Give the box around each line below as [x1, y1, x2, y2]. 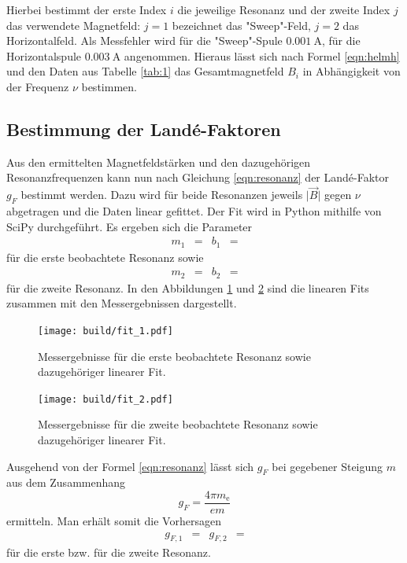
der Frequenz [6, 78, 69, 94]
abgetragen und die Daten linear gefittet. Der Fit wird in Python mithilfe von [6, 202, 382, 219]
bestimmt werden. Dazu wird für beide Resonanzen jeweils [20, 186, 303, 203]
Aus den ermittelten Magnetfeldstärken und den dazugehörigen [6, 153, 311, 170]
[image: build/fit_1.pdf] [38, 325, 173, 337]
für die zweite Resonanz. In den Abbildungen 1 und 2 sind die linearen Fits [6, 279, 369, 296]
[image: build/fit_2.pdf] [38, 393, 173, 405]
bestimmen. [81, 78, 137, 94]
